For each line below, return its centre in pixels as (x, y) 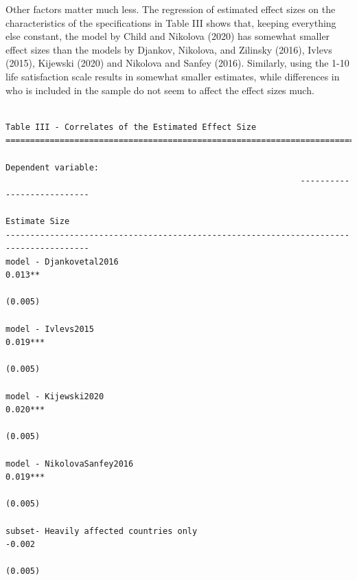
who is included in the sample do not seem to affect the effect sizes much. (160, 90)
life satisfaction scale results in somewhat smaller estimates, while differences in (173, 76)
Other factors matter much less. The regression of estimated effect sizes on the (171, 9)
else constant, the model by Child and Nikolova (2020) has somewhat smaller (168, 36)
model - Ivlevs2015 (50, 329)
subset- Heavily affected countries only (102, 531)
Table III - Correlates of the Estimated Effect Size (131, 127)
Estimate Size (38, 221)
